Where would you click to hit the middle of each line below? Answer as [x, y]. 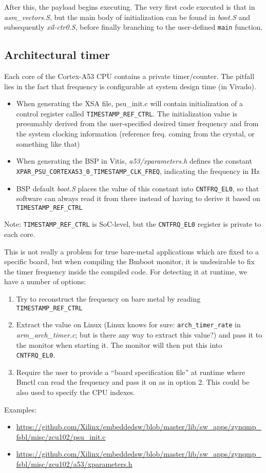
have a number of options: [45, 281]
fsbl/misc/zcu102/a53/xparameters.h [74, 464]
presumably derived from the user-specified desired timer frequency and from [137, 123]
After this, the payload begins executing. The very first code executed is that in [130, 7]
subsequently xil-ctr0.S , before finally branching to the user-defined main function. [134, 27]
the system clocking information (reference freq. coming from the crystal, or [135, 134]
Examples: [20, 409]
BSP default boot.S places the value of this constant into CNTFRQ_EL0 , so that [138, 188]
